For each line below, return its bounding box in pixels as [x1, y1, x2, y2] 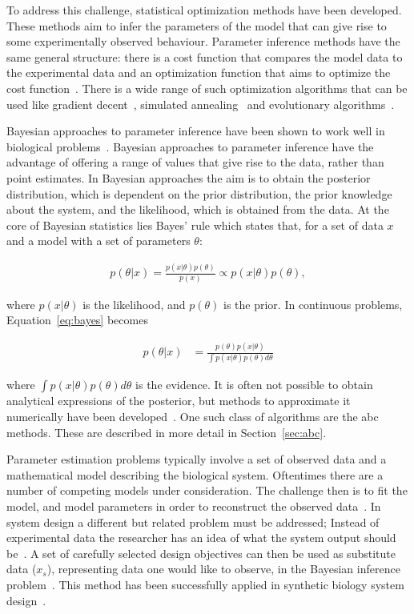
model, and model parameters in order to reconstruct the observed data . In [6, 497, 381, 514]
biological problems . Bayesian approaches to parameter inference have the [6, 138, 374, 155]
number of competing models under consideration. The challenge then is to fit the [6, 482, 408, 499]
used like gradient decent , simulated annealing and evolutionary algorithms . [6, 95, 395, 112]
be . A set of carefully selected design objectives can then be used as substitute [6, 544, 396, 561]
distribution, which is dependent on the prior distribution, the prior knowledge [6, 185, 392, 202]
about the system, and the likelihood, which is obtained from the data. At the [6, 201, 389, 218]
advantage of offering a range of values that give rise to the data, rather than [6, 154, 384, 171]
